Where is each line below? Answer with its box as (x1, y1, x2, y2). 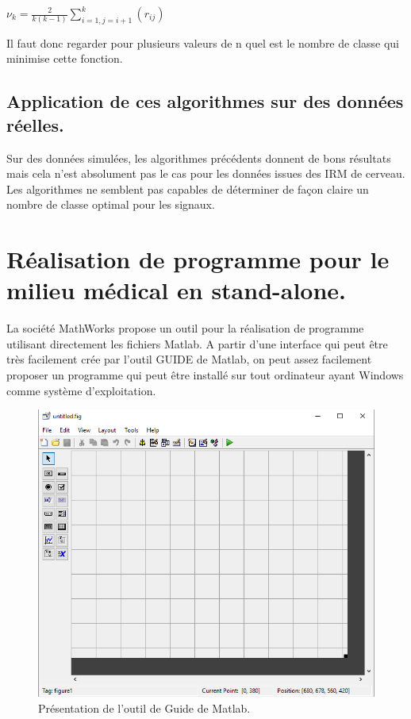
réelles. (6, 112, 64, 136)
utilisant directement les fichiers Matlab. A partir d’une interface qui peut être (6, 335, 388, 352)
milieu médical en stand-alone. (6, 274, 347, 306)
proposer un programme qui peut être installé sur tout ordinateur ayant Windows (6, 367, 404, 383)
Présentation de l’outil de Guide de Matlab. (38, 699, 251, 716)
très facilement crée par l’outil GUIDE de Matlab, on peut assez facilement (6, 351, 372, 367)
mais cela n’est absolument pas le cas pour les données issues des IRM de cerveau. (6, 165, 405, 182)
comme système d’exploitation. (6, 382, 156, 398)
